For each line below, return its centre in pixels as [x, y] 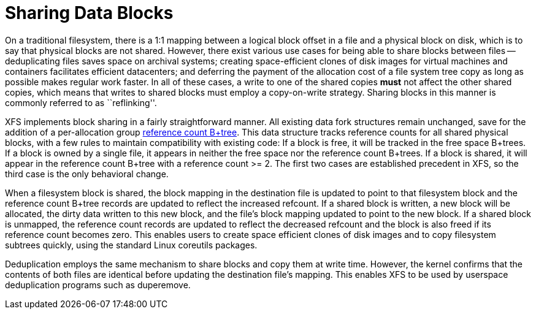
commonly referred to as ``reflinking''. [81, 102]
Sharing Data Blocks [89, 13]
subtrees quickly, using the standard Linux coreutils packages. [131, 245]
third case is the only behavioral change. [87, 174]
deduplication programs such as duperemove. [98, 285]
